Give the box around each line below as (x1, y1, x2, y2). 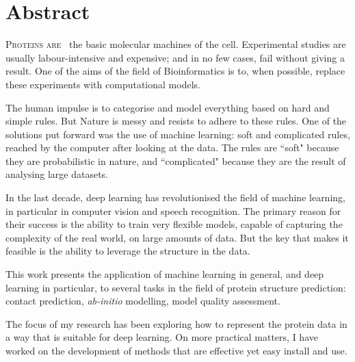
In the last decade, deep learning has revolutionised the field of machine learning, (5, 190, 345, 205)
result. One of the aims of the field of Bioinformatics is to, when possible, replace (5, 64, 345, 78)
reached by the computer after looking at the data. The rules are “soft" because (5, 140, 339, 155)
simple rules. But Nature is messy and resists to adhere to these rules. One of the (5, 114, 347, 128)
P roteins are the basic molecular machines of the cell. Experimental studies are (5, 37, 346, 51)
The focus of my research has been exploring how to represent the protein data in (5, 316, 347, 331)
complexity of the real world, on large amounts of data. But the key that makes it (5, 230, 349, 244)
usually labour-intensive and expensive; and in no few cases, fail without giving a (5, 50, 345, 64)
